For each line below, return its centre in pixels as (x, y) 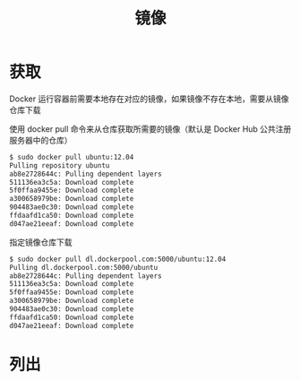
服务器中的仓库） (41, 140)
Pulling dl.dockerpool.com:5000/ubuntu (84, 267)
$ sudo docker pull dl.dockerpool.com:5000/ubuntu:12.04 (118, 259)
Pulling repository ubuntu (60, 165)
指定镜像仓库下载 (41, 242)
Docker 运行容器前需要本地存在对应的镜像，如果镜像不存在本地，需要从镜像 (149, 99)
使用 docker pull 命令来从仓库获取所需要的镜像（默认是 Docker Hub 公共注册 (150, 129)
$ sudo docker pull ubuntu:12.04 (72, 157)
